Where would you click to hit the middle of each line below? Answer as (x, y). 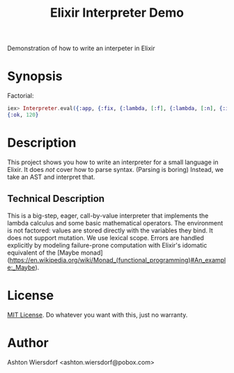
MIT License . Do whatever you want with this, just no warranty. (97, 315)
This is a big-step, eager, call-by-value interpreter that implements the (108, 215)
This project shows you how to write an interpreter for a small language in (113, 162)
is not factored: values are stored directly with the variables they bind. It (110, 230)
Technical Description (56, 199)
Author (28, 343)
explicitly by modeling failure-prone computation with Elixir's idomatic (107, 245)
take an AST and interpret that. (51, 177)
